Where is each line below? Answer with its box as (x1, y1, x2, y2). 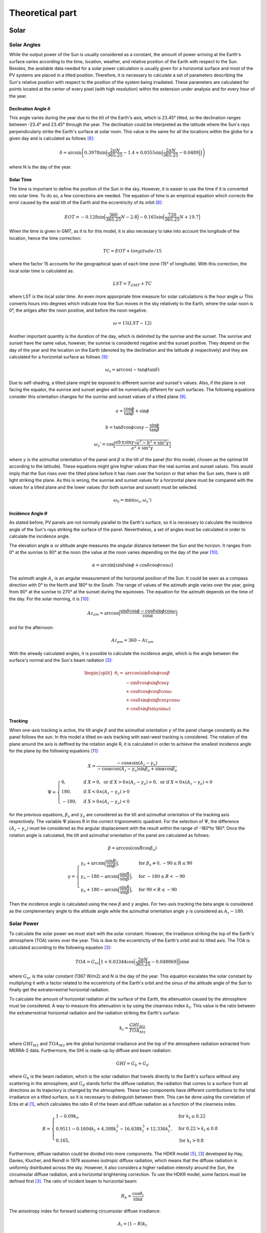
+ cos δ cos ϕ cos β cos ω (126, 689, 172, 694)
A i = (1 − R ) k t (117, 1221, 147, 1228)
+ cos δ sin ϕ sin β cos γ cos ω (126, 697, 181, 703)
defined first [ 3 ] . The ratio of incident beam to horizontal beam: (9, 1178, 138, 1184)
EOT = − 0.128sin (64, 214, 104, 219)
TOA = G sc (75, 959, 100, 966)
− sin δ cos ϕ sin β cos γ (126, 680, 169, 686)
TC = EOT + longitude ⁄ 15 (103, 248, 162, 254)
